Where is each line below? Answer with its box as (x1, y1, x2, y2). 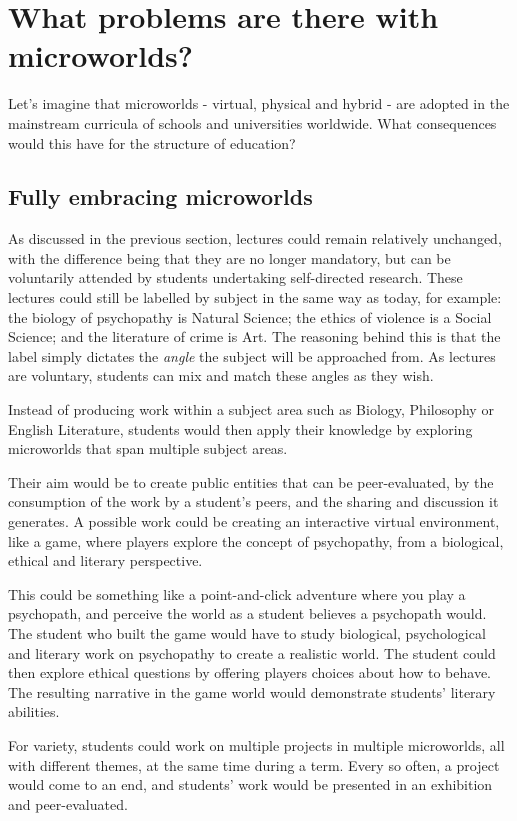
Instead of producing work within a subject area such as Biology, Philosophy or (8, 399, 494, 420)
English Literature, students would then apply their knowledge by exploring (8, 418, 473, 439)
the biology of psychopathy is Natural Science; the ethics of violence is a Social (8, 306, 492, 327)
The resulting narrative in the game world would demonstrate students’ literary (8, 681, 496, 702)
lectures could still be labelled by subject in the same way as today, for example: (8, 287, 502, 308)
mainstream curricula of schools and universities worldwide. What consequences (8, 112, 497, 133)
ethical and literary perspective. (8, 550, 203, 571)
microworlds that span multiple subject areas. (8, 438, 288, 459)
